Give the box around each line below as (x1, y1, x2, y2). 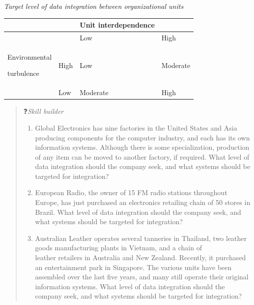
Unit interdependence (80, 20, 155, 30)
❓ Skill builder (23, 106, 64, 116)
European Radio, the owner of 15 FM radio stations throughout (35, 187, 227, 198)
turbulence (7, 68, 39, 78)
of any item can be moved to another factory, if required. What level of (35, 151, 250, 162)
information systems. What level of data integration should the (35, 281, 225, 291)
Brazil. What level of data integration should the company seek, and (35, 206, 241, 217)
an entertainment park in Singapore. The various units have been (35, 262, 232, 272)
